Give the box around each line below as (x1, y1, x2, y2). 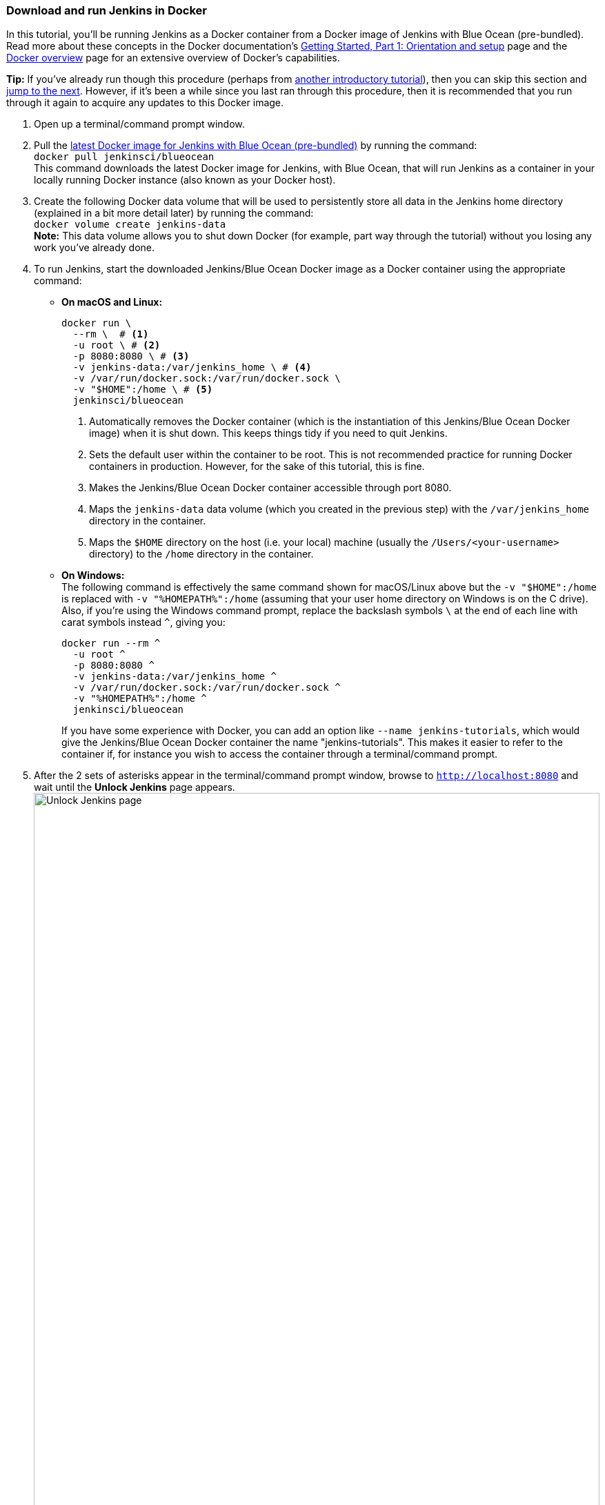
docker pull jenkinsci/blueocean (34, 151, 215, 163)
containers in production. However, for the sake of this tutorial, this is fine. (89, 460, 425, 473)
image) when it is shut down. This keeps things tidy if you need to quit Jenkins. (89, 427, 448, 440)
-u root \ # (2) (72, 340, 161, 351)
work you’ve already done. (34, 242, 155, 254)
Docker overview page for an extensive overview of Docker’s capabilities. (6, 52, 340, 64)
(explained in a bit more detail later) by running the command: (34, 207, 314, 219)
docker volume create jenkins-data (34, 219, 226, 230)
